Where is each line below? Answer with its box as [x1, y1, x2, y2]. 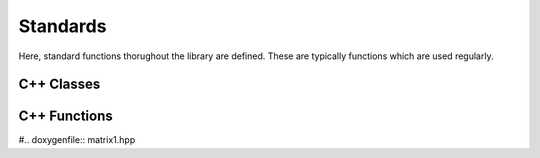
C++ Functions [18, 108, 114, 125]
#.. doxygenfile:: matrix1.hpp [18, 134, 136, 146]
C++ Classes [18, 76, 101, 93]
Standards [18, 15, 107, 37]
